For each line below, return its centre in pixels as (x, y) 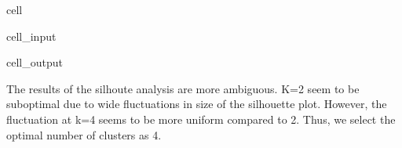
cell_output (35, 62)
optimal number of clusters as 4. (84, 134)
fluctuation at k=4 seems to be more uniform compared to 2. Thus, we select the (201, 119)
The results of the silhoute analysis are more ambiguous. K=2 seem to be (183, 88)
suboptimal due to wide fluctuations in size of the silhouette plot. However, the (197, 104)
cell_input (31, 36)
